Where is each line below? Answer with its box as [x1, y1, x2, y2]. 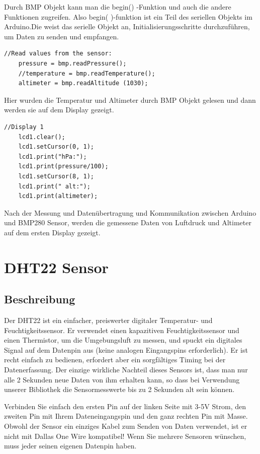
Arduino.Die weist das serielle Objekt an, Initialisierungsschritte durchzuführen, [4, 21, 250, 32]
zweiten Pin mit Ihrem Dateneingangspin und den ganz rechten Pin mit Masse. [4, 411, 248, 421]
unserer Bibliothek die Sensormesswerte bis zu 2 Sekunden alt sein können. [4, 384, 235, 395]
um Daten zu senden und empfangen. [4, 31, 119, 41]
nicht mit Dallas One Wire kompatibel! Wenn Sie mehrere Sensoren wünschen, [4, 430, 246, 441]
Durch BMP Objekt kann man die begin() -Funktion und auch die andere [4, 2, 231, 12]
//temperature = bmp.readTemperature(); [18, 70, 155, 77]
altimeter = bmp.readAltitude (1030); [18, 80, 148, 87]
